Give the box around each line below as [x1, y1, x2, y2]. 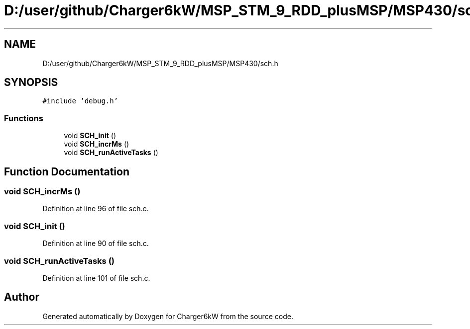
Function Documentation [4, 165, 129, 178]
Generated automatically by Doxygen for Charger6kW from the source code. [42, 312, 293, 321]
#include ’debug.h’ [42, 97, 118, 105]
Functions [4, 113, 43, 123]
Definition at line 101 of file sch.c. [42, 273, 150, 282]
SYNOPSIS [4, 76, 58, 89]
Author [4, 291, 39, 304]
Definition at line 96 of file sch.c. [42, 204, 149, 213]
